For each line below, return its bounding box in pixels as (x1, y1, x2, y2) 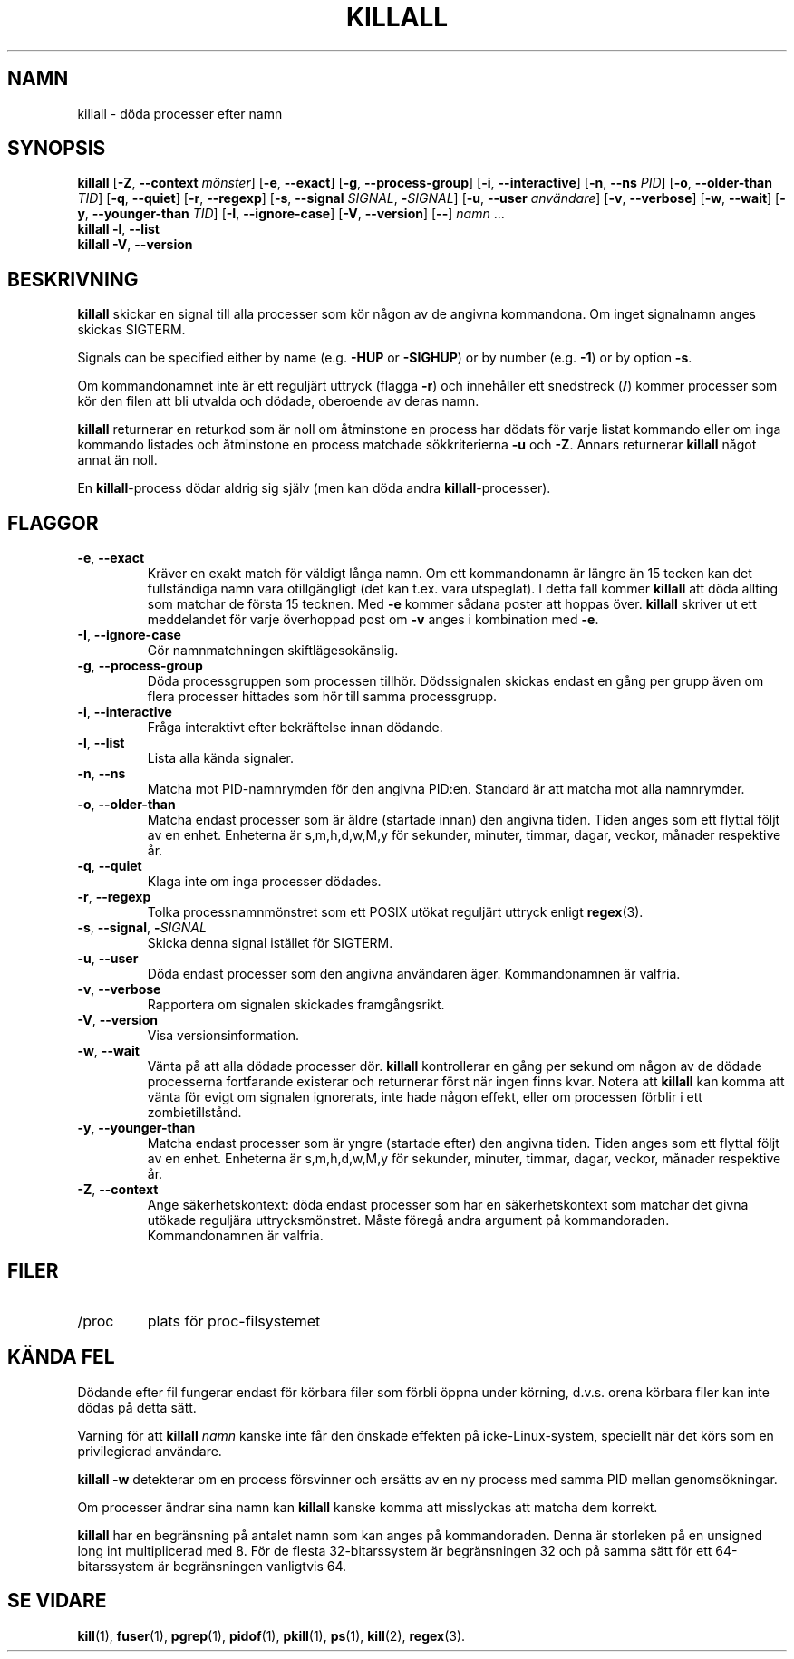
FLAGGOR (7, 511, 99, 535)
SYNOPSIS (7, 137, 106, 160)
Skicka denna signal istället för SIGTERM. (147, 935, 393, 951)
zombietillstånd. (147, 1104, 242, 1121)
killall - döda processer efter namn (77, 105, 283, 121)
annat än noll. (77, 452, 158, 468)
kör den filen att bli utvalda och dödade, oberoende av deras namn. (77, 393, 479, 410)
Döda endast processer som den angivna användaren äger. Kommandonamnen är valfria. (147, 966, 681, 982)
